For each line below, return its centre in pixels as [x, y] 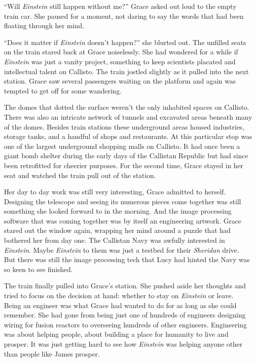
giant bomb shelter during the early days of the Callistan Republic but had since [126, 156]
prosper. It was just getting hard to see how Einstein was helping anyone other [123, 344]
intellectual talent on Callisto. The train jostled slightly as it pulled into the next [127, 71]
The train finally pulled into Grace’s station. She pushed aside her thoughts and [125, 286]
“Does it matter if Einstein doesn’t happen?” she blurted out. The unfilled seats [125, 42]
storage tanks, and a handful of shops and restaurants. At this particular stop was [128, 136]
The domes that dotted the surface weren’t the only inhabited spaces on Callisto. [127, 107]
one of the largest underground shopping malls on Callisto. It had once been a [122, 146]
